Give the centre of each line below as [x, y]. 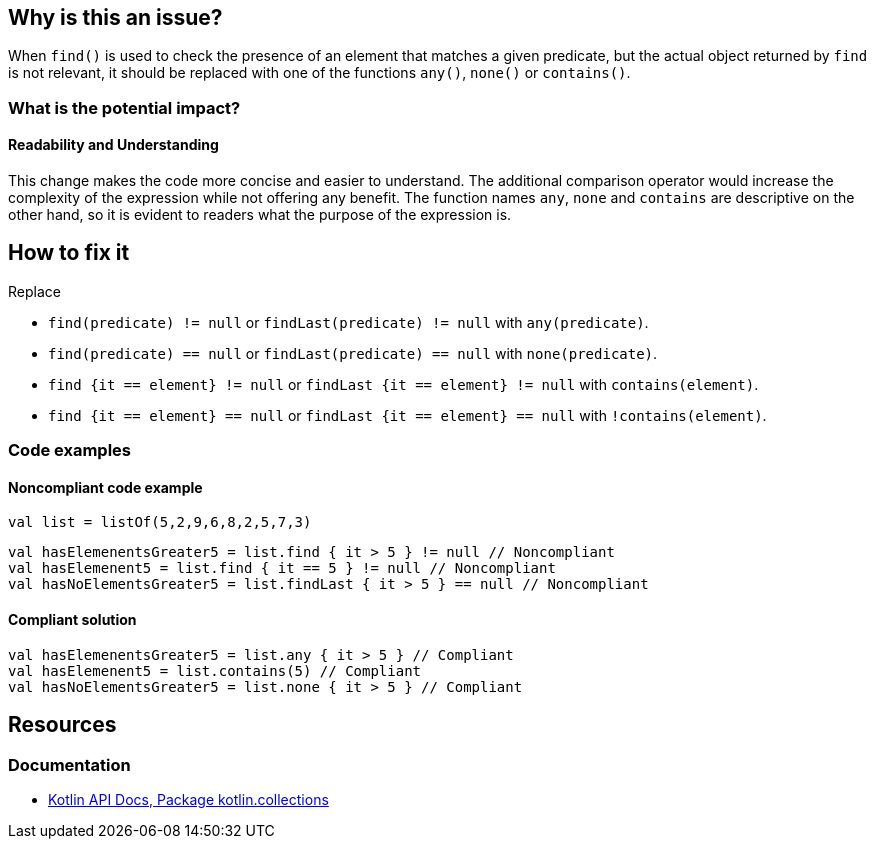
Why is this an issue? [115, 17]
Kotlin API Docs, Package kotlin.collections [188, 799]
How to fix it [69, 253]
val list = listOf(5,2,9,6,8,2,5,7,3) [160, 522]
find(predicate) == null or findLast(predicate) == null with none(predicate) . [353, 353]
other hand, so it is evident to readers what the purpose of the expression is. [260, 215]
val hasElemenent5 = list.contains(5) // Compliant [215, 670]
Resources [62, 725]
